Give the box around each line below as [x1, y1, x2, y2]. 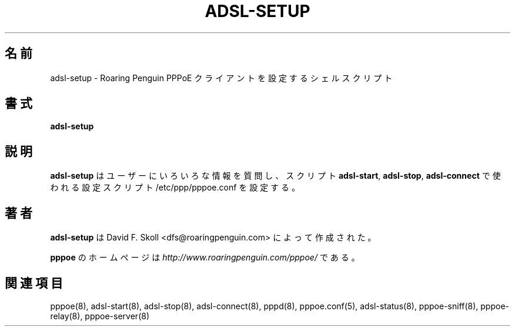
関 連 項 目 [5, 275, 63, 290]
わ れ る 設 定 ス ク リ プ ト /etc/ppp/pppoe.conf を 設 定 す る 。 [50, 182, 300, 193]
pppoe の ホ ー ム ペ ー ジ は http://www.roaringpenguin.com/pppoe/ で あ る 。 [50, 252, 360, 263]
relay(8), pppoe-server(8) [50, 310, 150, 321]
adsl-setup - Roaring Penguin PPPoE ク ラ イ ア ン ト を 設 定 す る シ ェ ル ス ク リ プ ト [50, 72, 393, 83]
